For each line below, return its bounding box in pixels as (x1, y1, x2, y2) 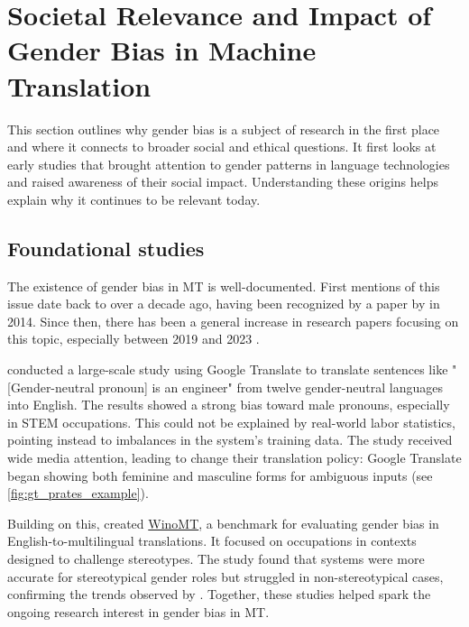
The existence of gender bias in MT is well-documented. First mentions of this (7, 276, 440, 295)
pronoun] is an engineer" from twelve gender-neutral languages (98, 377, 443, 396)
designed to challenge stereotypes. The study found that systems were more (7, 549, 425, 567)
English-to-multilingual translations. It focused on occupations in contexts (7, 531, 417, 550)
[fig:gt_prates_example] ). (7, 484, 149, 503)
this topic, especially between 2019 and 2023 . (7, 329, 260, 348)
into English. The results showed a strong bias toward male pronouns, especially (7, 395, 450, 414)
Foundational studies (7, 234, 205, 262)
